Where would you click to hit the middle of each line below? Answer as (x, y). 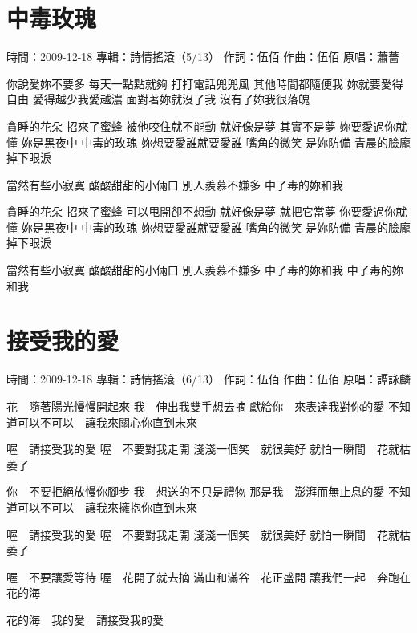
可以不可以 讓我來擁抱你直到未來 (107, 507)
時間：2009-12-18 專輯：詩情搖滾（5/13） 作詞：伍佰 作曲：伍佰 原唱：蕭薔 (203, 57)
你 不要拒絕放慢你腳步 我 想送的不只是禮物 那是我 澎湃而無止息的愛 (196, 491)
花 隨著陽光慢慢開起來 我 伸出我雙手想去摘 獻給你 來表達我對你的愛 (196, 406)
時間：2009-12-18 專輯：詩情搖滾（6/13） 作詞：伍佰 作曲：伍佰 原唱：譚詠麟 (208, 379)
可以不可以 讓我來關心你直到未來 (107, 422)
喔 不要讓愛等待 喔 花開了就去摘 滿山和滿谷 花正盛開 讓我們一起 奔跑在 (208, 576)
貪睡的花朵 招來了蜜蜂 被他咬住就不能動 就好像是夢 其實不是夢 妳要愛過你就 (207, 126)
